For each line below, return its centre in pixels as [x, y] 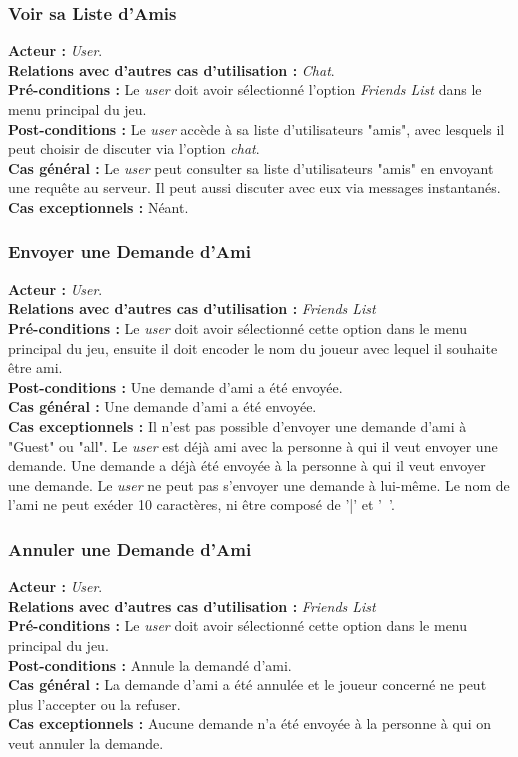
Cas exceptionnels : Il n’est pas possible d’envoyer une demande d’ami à [237, 425]
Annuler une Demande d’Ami [130, 548]
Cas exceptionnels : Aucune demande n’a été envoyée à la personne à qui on [249, 723]
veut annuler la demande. [86, 742]
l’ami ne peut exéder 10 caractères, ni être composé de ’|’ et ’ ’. [201, 504]
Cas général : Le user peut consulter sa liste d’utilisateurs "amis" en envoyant [251, 167]
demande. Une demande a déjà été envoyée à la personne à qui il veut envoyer [247, 465]
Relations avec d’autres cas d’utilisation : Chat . [171, 69]
